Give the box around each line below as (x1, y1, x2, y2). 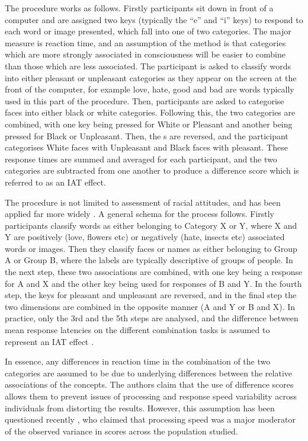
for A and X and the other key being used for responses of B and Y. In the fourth (5, 277, 302, 289)
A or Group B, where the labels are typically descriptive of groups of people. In (5, 254, 293, 266)
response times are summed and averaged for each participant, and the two (5, 152, 277, 165)
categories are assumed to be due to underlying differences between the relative (5, 366, 293, 379)
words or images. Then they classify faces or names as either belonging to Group (5, 242, 297, 254)
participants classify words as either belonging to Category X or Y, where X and (5, 219, 297, 231)
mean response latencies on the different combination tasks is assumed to (5, 324, 270, 336)
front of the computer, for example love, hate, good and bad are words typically (5, 83, 294, 95)
